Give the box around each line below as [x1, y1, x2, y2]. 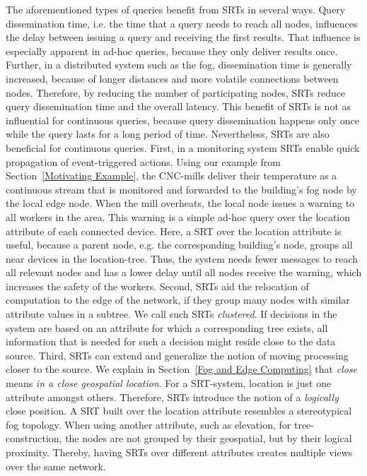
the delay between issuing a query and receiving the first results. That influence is [6, 30, 361, 44]
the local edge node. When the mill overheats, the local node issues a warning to [6, 196, 355, 210]
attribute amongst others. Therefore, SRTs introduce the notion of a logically [6, 389, 339, 404]
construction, [6, 431, 62, 446]
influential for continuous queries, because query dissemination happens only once [6, 112, 359, 127]
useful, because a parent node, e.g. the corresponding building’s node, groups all [6, 237, 353, 252]
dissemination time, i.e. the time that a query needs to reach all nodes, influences [6, 16, 358, 30]
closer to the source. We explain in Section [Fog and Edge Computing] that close [6, 362, 358, 376]
